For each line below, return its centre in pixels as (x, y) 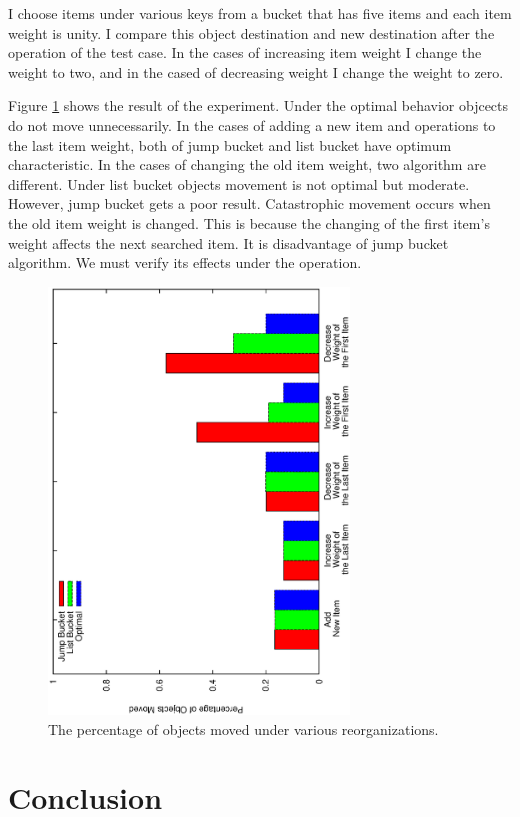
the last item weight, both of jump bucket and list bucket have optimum (230, 144)
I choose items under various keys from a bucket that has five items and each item (260, 13)
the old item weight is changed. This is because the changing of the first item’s (249, 222)
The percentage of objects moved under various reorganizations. (243, 728)
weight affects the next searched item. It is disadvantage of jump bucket (228, 242)
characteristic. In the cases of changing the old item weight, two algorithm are (247, 164)
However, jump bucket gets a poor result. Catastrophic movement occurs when (249, 203)
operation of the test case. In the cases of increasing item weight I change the (245, 52)
